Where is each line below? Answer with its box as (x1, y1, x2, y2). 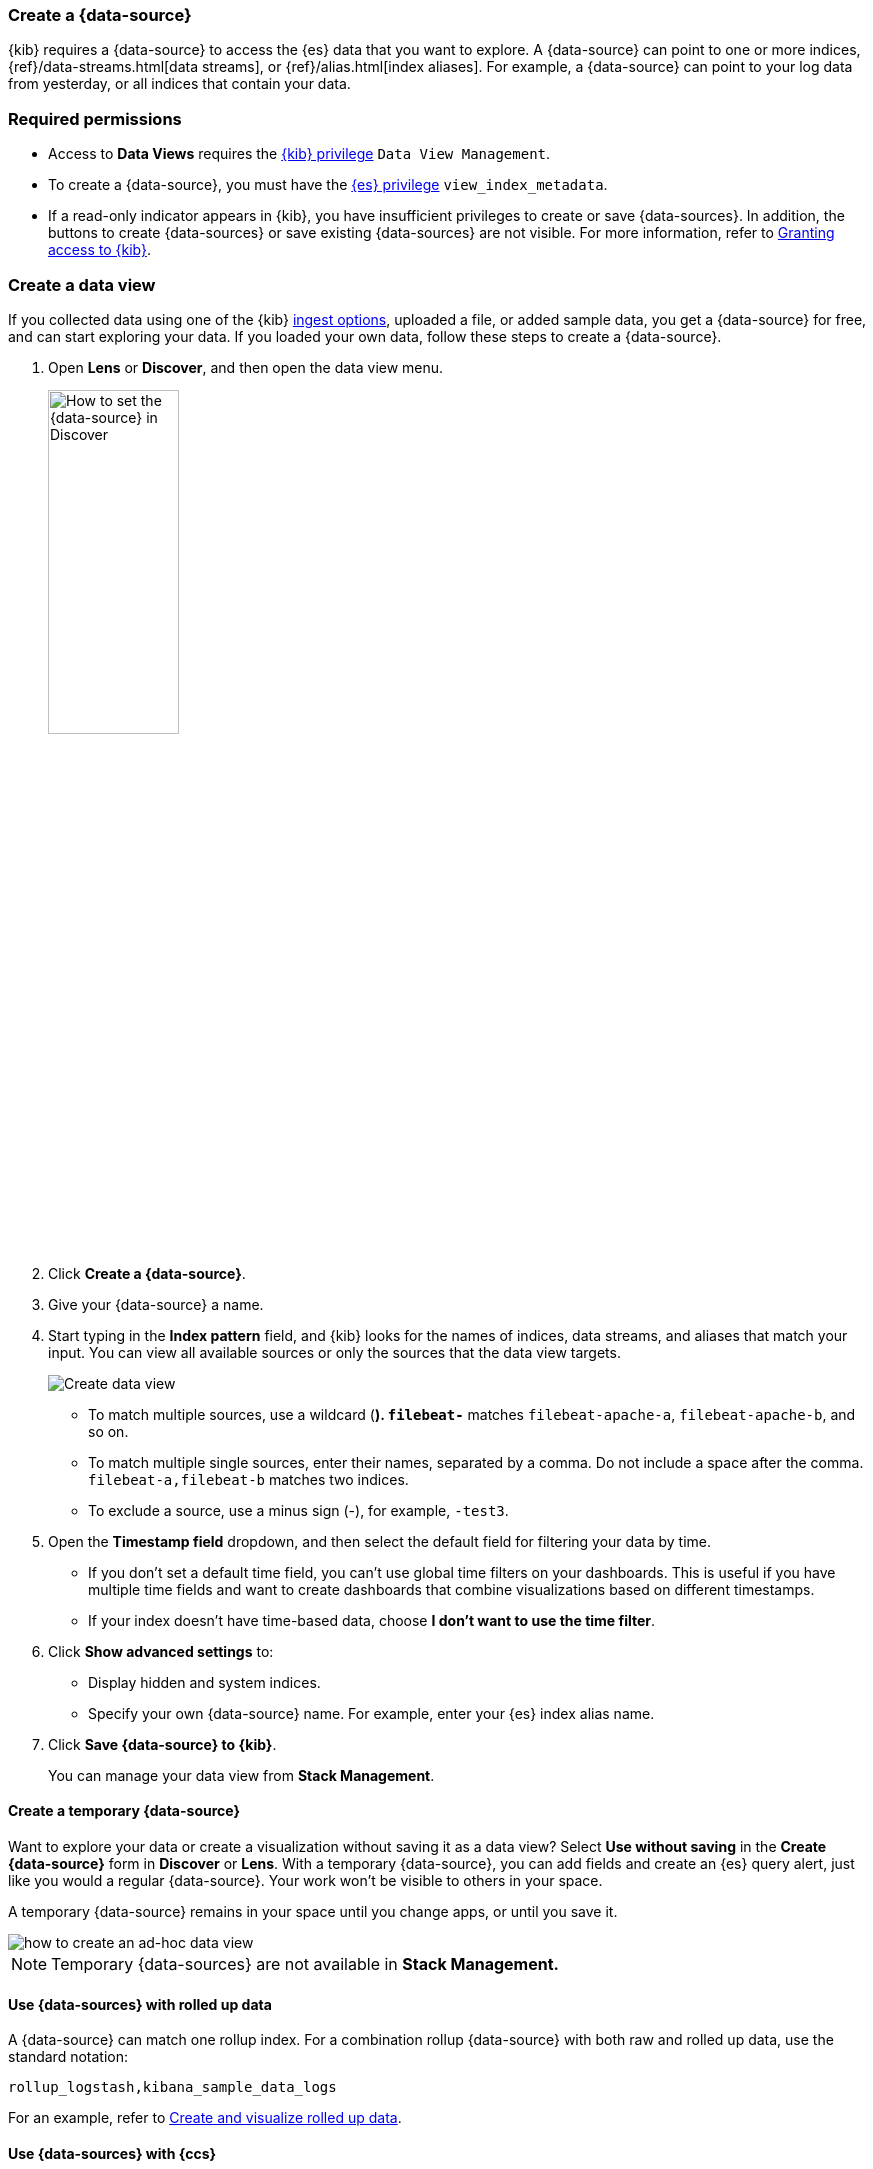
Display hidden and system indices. (88, 1673, 321, 1691)
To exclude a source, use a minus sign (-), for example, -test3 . (88, 1501, 509, 1519)
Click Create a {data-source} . (48, 1264, 246, 1282)
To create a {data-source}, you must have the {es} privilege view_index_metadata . (48, 176, 608, 194)
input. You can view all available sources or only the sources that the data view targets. (48, 1343, 621, 1361)
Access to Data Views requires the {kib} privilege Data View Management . (48, 145, 551, 163)
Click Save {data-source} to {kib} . (48, 1735, 277, 1753)
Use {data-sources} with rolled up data (8, 1995, 272, 2013)
